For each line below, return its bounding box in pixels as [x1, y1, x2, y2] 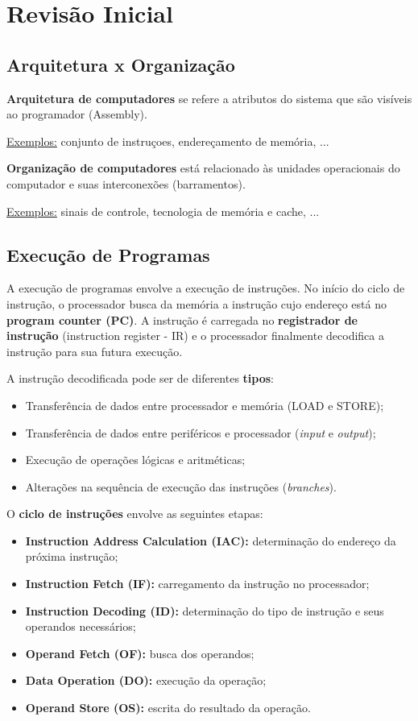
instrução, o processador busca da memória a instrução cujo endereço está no [6, 295, 387, 312]
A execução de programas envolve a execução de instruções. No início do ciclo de [6, 280, 405, 296]
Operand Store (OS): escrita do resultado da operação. [25, 699, 311, 716]
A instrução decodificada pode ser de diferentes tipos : [6, 370, 275, 387]
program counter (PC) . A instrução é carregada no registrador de [6, 311, 358, 328]
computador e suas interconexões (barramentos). [6, 175, 246, 192]
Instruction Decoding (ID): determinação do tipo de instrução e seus [25, 602, 384, 619]
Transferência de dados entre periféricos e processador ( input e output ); [25, 424, 376, 441]
